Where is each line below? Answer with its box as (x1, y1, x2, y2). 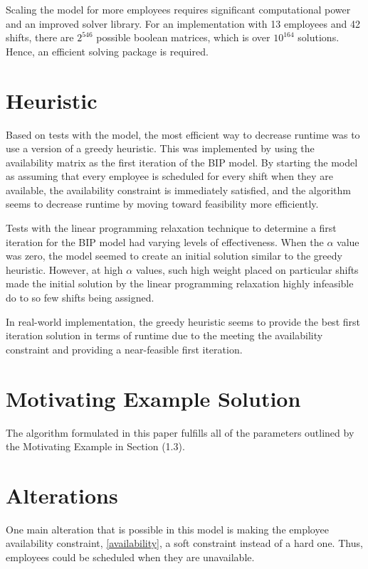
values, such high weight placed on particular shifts (135, 262, 359, 277)
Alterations (6, 480, 118, 509)
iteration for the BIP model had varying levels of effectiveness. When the (6, 234, 324, 249)
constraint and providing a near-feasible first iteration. (6, 341, 243, 356)
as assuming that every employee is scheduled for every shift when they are (6, 169, 333, 184)
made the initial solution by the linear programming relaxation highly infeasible (6, 276, 354, 291)
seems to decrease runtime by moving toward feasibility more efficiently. (6, 196, 319, 211)
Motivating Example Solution (6, 383, 301, 413)
